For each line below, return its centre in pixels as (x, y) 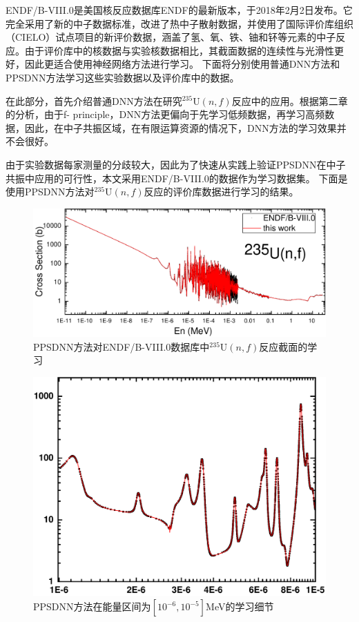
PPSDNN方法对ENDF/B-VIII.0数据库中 (122, 346)
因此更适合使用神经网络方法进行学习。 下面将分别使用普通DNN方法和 (182, 64)
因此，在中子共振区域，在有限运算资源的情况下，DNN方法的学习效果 (181, 127)
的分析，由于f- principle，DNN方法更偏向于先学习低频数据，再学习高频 (165, 114)
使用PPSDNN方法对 (50, 192)
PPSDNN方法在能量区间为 (92, 606)
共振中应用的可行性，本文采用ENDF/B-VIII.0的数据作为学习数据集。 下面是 (177, 178)
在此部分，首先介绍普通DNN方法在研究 (94, 100)
